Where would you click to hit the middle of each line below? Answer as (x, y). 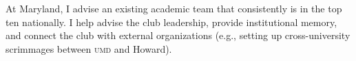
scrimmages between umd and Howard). (89, 48)
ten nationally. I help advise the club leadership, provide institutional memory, (171, 22)
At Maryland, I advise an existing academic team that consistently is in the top (174, 8)
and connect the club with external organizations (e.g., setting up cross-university (178, 35)
